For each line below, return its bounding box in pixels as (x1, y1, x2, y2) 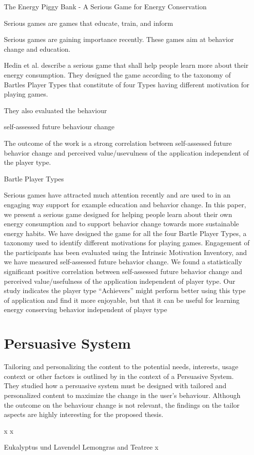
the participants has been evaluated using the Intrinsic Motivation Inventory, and (4, 247, 247, 257)
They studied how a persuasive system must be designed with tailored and (4, 380, 227, 391)
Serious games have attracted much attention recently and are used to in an (4, 190, 231, 200)
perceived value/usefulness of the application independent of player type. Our (4, 276, 235, 286)
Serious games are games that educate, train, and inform (4, 18, 173, 28)
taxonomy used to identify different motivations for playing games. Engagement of (4, 237, 250, 248)
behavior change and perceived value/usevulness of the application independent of (4, 147, 249, 158)
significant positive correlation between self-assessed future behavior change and (4, 266, 242, 277)
